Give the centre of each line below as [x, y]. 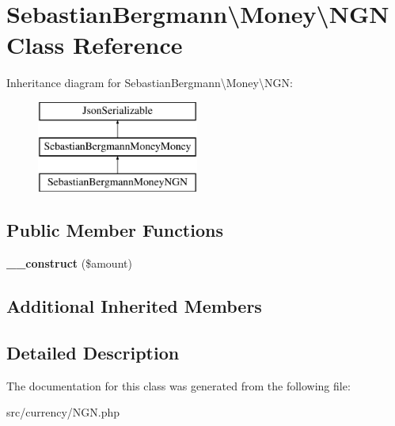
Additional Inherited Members [134, 306]
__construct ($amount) [69, 263]
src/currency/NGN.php [63, 412]
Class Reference [95, 45]
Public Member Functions [115, 230]
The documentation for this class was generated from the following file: [179, 385]
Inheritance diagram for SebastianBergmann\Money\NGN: [150, 83]
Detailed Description [93, 352]
